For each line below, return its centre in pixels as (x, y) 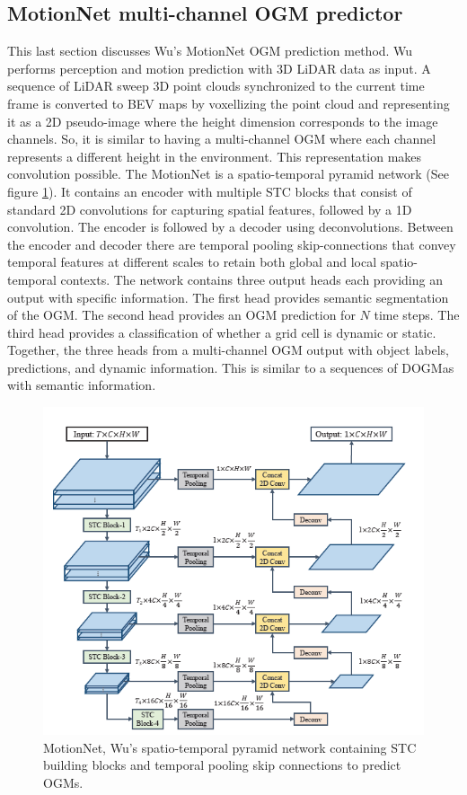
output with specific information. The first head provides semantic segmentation (228, 297)
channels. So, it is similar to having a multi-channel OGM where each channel (222, 139)
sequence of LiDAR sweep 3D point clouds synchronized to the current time (216, 86)
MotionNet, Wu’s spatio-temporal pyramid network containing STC (230, 747)
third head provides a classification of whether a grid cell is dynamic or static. (222, 332)
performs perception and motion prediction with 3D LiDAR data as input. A (219, 68)
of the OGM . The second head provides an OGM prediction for (181, 315)
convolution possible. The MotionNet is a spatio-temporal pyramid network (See (228, 174)
